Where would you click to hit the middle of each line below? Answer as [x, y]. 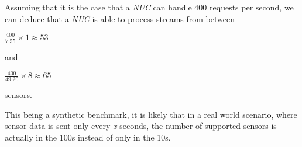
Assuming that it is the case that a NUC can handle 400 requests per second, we [149, 7]
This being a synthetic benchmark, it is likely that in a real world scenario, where [151, 114]
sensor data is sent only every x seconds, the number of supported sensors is [141, 126]
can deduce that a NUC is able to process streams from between [120, 18]
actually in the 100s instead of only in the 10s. [88, 137]
